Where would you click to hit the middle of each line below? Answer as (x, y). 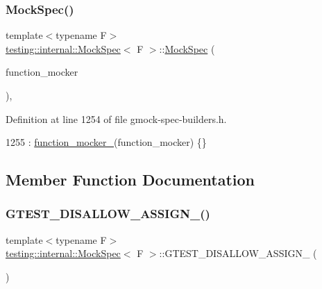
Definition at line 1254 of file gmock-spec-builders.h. (116, 118)
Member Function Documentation (130, 180)
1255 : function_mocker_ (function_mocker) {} (106, 142)
